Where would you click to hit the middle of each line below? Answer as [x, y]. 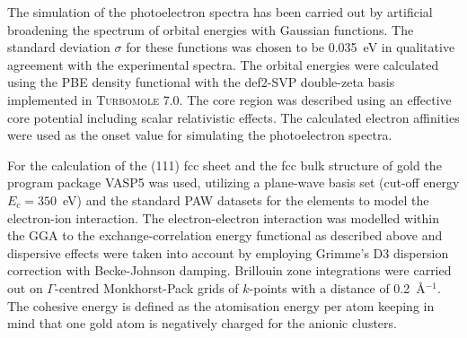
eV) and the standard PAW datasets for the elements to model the [246, 199]
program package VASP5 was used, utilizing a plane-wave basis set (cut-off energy [233, 182]
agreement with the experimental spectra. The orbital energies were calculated [223, 64]
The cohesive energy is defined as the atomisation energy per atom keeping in [221, 305]
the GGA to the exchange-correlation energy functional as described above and [225, 235]
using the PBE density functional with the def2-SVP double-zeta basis [201, 82]
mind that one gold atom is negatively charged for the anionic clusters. [202, 323]
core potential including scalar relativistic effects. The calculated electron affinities [233, 117]
